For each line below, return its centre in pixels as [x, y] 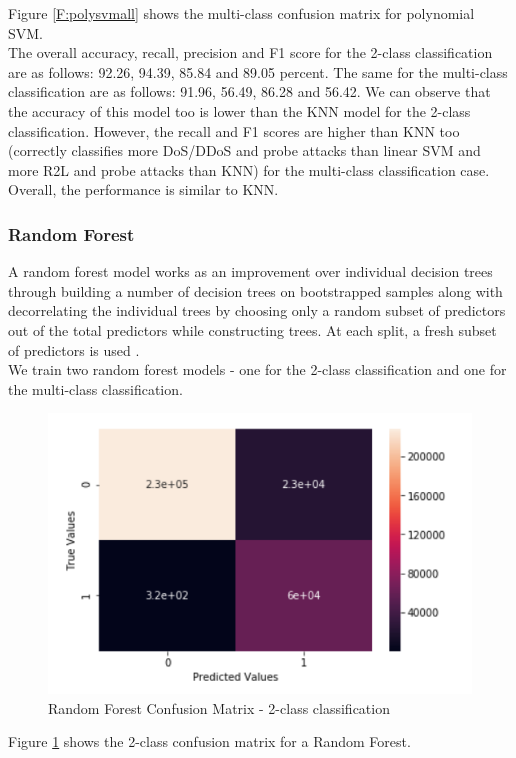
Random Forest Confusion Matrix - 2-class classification [219, 707]
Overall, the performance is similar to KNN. [143, 189]
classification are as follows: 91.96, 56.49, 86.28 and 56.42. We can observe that [249, 91]
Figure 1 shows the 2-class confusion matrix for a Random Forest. [209, 741]
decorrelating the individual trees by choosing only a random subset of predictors [257, 310]
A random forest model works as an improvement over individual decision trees [250, 271]
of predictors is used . [74, 349]
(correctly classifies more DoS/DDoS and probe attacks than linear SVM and [244, 150]
